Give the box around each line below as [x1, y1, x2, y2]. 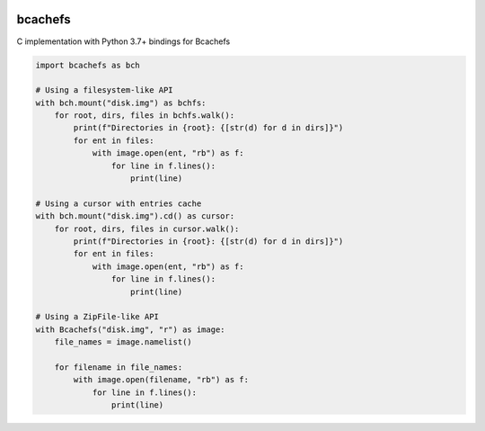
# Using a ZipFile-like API [35, 311, 159, 322]
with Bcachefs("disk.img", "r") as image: [35, 324, 225, 335]
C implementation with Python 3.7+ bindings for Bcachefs [16, 36, 231, 47]
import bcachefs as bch [35, 59, 141, 70]
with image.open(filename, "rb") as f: [73, 374, 249, 385]
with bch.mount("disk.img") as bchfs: [35, 97, 207, 108]
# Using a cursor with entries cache [35, 198, 202, 209]
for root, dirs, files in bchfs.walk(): [54, 111, 235, 121]
